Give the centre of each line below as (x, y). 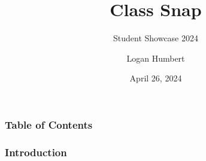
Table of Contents (49, 124)
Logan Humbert (156, 58)
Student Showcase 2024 (155, 38)
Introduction (36, 152)
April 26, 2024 (156, 78)
